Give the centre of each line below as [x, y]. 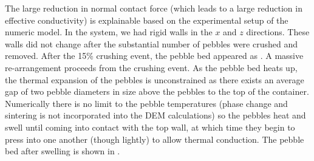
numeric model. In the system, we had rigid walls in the [109, 32]
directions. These [278, 32]
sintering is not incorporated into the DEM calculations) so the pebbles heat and [155, 115]
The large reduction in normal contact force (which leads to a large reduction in [154, 8]
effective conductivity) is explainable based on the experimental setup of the [147, 20]
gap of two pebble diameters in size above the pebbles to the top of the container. [157, 91]
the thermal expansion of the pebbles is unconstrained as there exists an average [155, 79]
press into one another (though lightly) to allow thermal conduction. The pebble [155, 139]
